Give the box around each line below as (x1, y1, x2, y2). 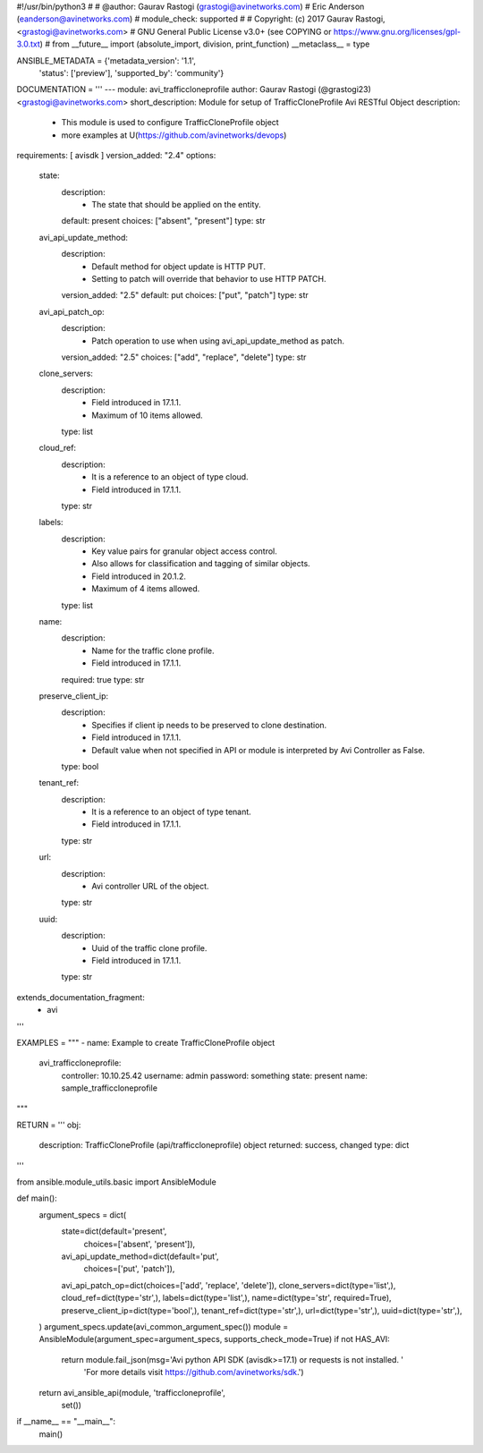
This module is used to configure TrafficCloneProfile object (61, 117, 279, 128)
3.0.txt (16, 38, 40, 49)
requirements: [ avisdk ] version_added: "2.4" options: (16, 149, 216, 160)
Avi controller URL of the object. (91, 881, 209, 892)
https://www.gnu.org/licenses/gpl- (333, 26, 461, 37)
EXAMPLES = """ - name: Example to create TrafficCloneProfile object (16, 1037, 275, 1048)
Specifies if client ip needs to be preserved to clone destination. (91, 719, 327, 730)
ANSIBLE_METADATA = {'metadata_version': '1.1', (16, 55, 197, 66)
